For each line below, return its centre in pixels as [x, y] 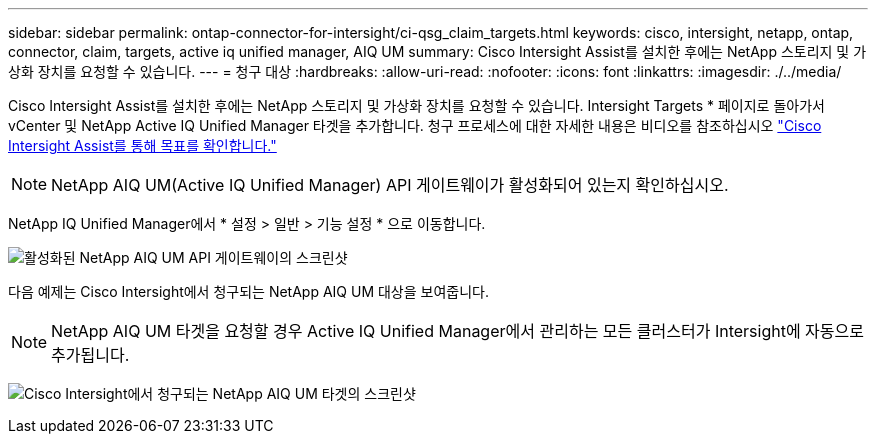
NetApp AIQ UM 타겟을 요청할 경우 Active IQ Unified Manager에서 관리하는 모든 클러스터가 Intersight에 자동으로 [457, 331]
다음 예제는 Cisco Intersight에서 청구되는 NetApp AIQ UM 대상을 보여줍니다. [249, 291]
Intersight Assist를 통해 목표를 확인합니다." [142, 145]
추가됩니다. [90, 355]
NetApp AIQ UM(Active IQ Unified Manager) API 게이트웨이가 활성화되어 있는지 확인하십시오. [390, 185]
